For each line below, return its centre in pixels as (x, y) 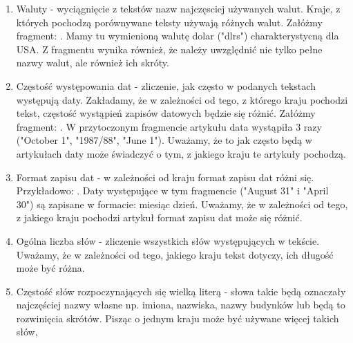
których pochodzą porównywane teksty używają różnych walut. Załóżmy (169, 22)
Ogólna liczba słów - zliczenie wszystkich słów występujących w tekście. (168, 240)
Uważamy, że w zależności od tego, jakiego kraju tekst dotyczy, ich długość (175, 254)
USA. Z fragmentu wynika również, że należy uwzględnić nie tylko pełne (169, 49)
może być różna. (50, 268)
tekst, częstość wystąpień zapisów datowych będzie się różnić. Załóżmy (166, 113)
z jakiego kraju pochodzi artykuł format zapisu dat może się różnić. (159, 217)
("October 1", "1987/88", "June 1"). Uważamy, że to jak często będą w (164, 140)
